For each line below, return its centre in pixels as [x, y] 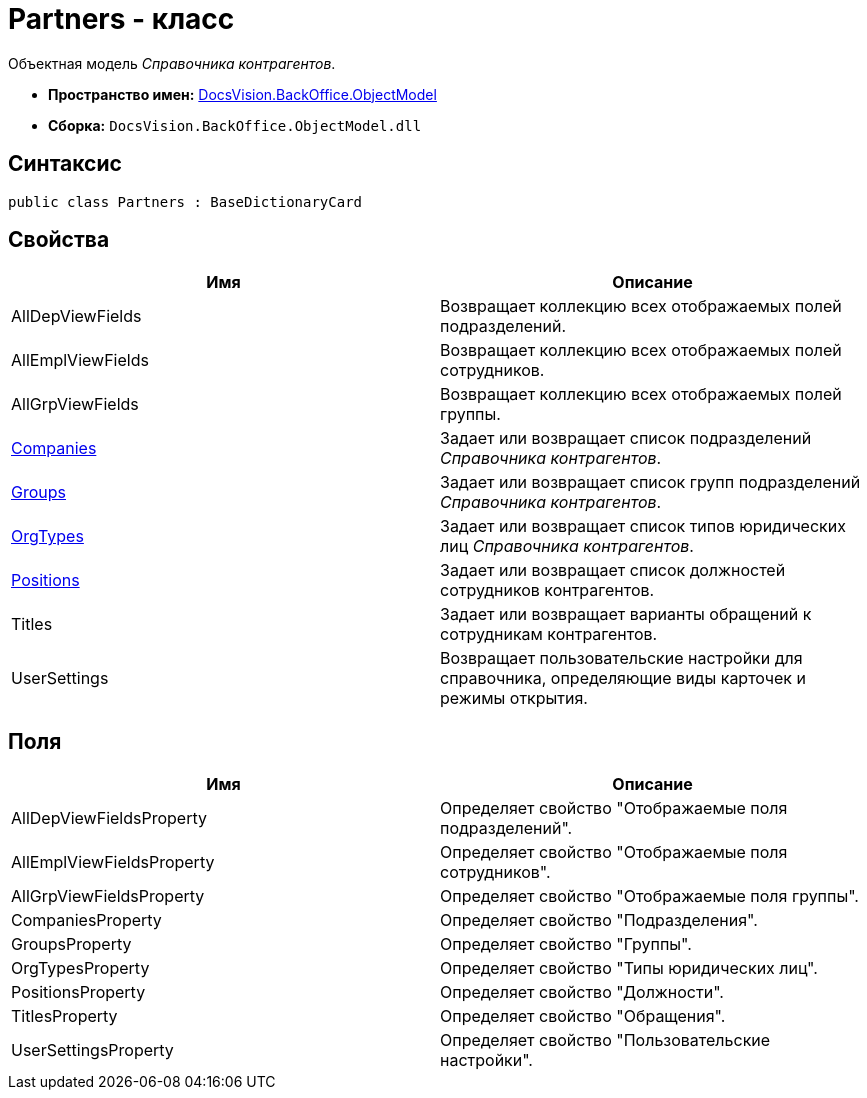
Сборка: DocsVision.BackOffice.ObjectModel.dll [235, 125]
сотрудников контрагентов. [547, 590]
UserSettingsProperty [92, 1050]
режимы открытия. [514, 698]
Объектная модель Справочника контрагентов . [172, 63]
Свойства [59, 240]
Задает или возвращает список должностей [613, 570]
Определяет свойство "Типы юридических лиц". [629, 968]
